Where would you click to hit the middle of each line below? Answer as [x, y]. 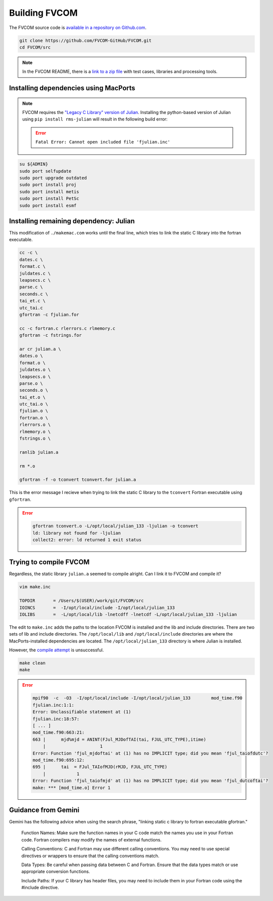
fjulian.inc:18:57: [56, 719]
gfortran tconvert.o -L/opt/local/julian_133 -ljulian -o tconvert [116, 526]
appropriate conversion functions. [56, 872]
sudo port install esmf [48, 205]
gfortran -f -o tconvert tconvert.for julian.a [78, 480]
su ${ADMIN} [34, 164]
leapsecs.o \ [35, 377]
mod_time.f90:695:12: [59, 760]
